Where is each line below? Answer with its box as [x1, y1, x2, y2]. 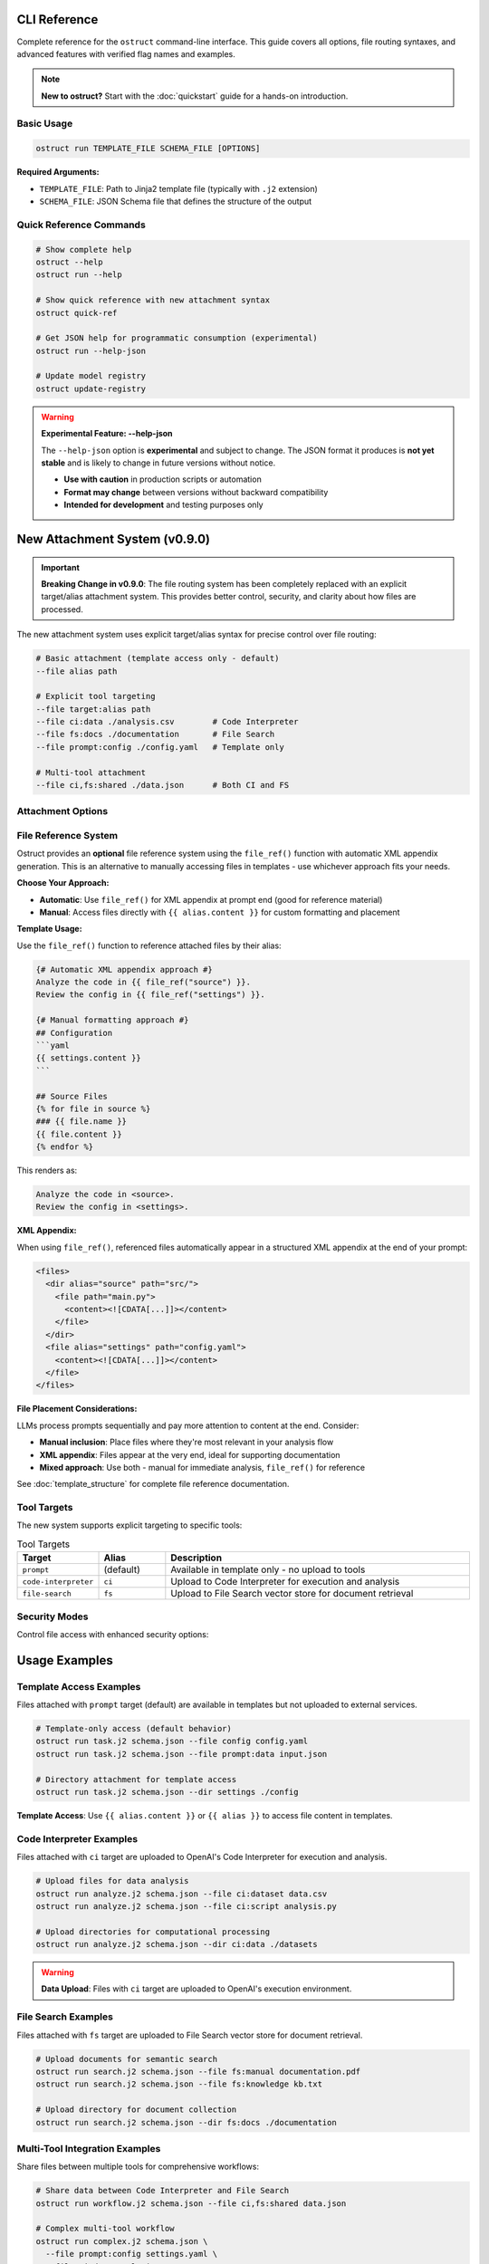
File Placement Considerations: [16, 1404, 138, 1415]
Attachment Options [16, 805, 109, 818]
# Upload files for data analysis [35, 1875, 189, 1886]
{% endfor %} [35, 1142, 94, 1152]
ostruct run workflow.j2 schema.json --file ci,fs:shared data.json [35, 2198, 347, 2209]
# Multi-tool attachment [35, 767, 147, 778]
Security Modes [16, 1610, 90, 1623]
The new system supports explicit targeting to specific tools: [16, 1520, 243, 1530]
